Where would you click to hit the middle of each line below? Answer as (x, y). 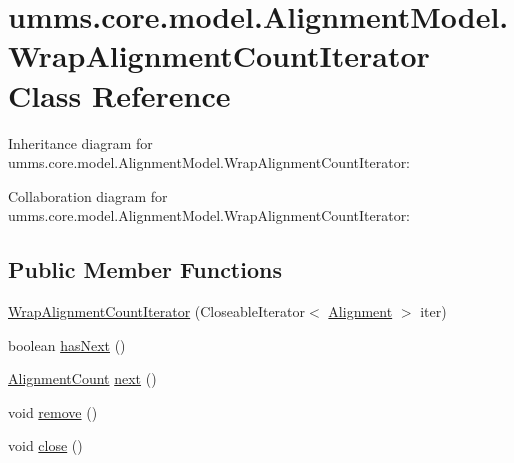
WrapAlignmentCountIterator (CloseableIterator (157, 311)
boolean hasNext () (67, 344)
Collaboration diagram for (88, 195)
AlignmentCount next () (82, 378)
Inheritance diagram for (80, 142)
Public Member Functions (145, 269)
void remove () (53, 411)
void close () (45, 445)
